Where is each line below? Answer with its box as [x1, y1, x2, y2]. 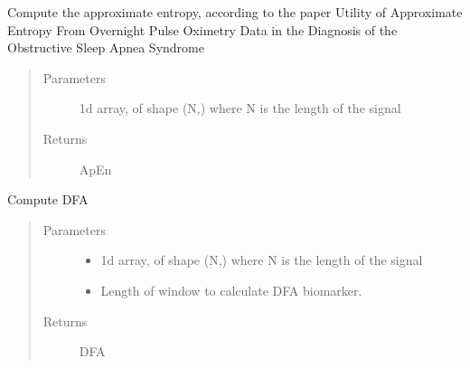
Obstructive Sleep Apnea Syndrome [7, 38, 204, 57]
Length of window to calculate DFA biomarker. [100, 280, 362, 299]
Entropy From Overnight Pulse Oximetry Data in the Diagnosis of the [7, 20, 398, 39]
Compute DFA [7, 190, 89, 209]
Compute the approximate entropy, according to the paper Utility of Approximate [7, 3, 463, 21]
